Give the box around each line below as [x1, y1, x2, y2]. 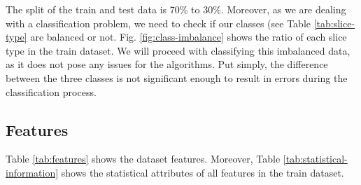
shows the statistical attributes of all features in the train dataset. [61, 165, 344, 179]
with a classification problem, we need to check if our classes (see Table [6, 15, 311, 30]
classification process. [6, 84, 97, 99]
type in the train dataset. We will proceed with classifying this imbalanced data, [6, 43, 351, 57]
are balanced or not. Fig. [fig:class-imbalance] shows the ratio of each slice [30, 29, 347, 44]
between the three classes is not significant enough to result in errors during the [6, 70, 348, 85]
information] [6, 165, 59, 179]
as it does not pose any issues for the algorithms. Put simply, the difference [6, 57, 328, 71]
